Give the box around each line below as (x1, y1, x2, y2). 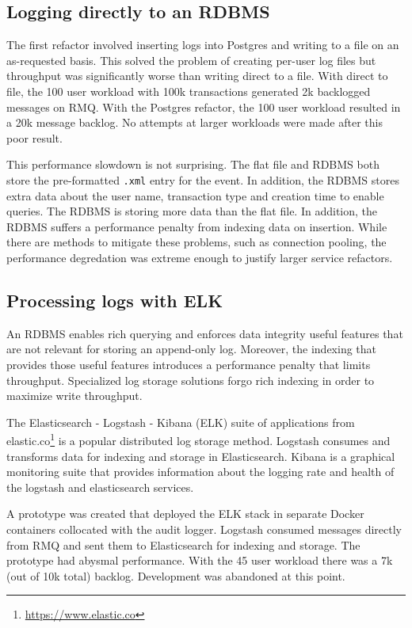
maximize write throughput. (6, 387, 143, 404)
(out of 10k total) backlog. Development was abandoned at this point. (6, 567, 345, 584)
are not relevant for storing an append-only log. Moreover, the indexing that (6, 341, 377, 357)
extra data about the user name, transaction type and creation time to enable (6, 187, 384, 204)
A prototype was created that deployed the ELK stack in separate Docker (6, 505, 364, 522)
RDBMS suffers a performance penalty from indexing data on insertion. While (6, 218, 387, 234)
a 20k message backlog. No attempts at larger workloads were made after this (6, 114, 383, 131)
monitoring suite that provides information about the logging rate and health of (6, 463, 395, 480)
